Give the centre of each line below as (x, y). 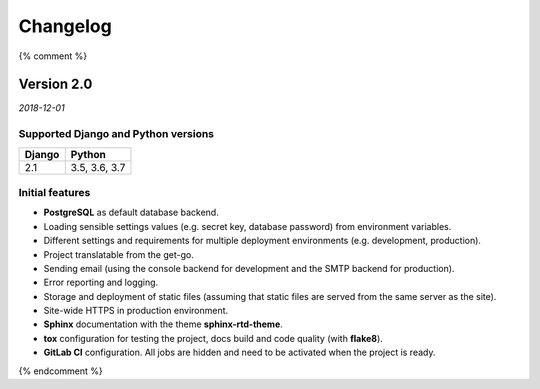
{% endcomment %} (61, 371)
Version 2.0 (55, 84)
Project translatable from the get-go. (118, 254)
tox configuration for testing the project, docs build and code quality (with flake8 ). (213, 338)
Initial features (54, 192)
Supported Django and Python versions (116, 134)
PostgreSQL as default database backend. (131, 212)
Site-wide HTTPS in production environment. (136, 311)
